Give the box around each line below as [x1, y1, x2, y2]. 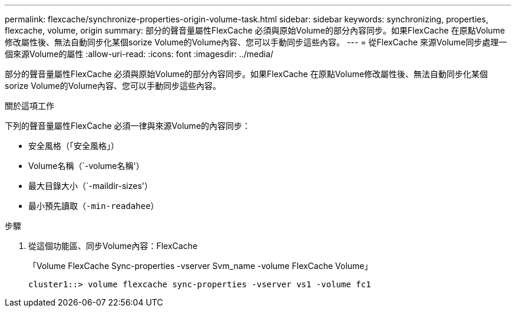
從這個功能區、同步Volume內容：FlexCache [28, 241, 198, 251]
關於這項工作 [5, 101, 54, 111]
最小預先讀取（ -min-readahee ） [28, 201, 159, 211]
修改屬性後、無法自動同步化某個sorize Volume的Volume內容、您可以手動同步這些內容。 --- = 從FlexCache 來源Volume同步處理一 [5, 37, 507, 47]
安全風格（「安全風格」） [28, 141, 119, 151]
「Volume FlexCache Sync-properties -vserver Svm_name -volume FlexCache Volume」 [28, 261, 373, 271]
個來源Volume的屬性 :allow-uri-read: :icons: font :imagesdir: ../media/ [5, 49, 274, 59]
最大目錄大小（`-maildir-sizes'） [28, 181, 153, 191]
